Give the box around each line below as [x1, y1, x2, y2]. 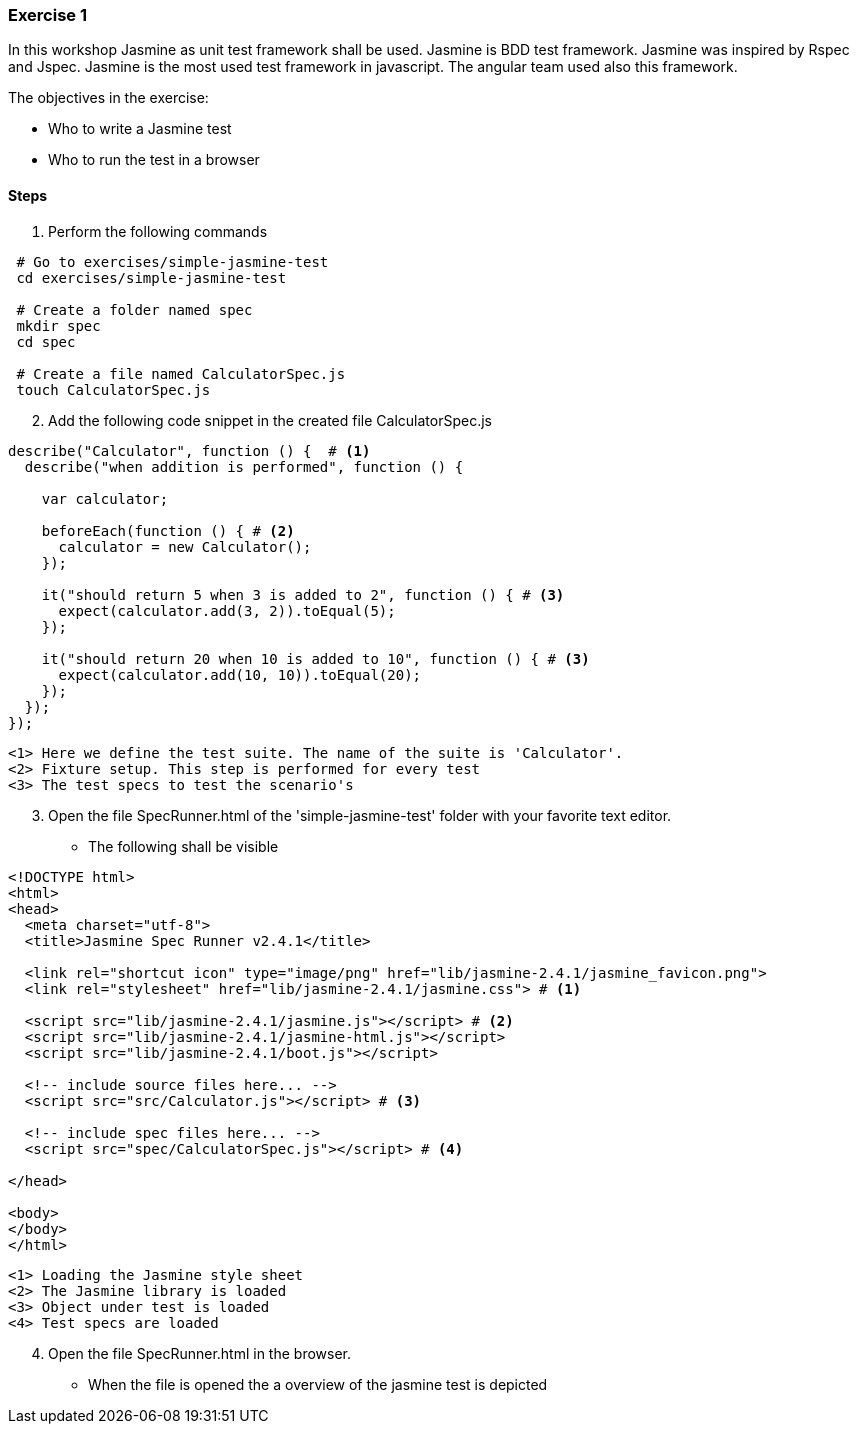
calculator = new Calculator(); [58, 538, 312, 555]
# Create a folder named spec [16, 301, 253, 318]
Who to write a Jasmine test [48, 120, 232, 138]
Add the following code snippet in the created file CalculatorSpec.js [48, 411, 492, 429]
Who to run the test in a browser [48, 151, 260, 169]
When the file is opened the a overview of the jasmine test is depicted [88, 1375, 548, 1393]
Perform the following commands [48, 222, 268, 240]
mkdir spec [16, 317, 101, 334]
